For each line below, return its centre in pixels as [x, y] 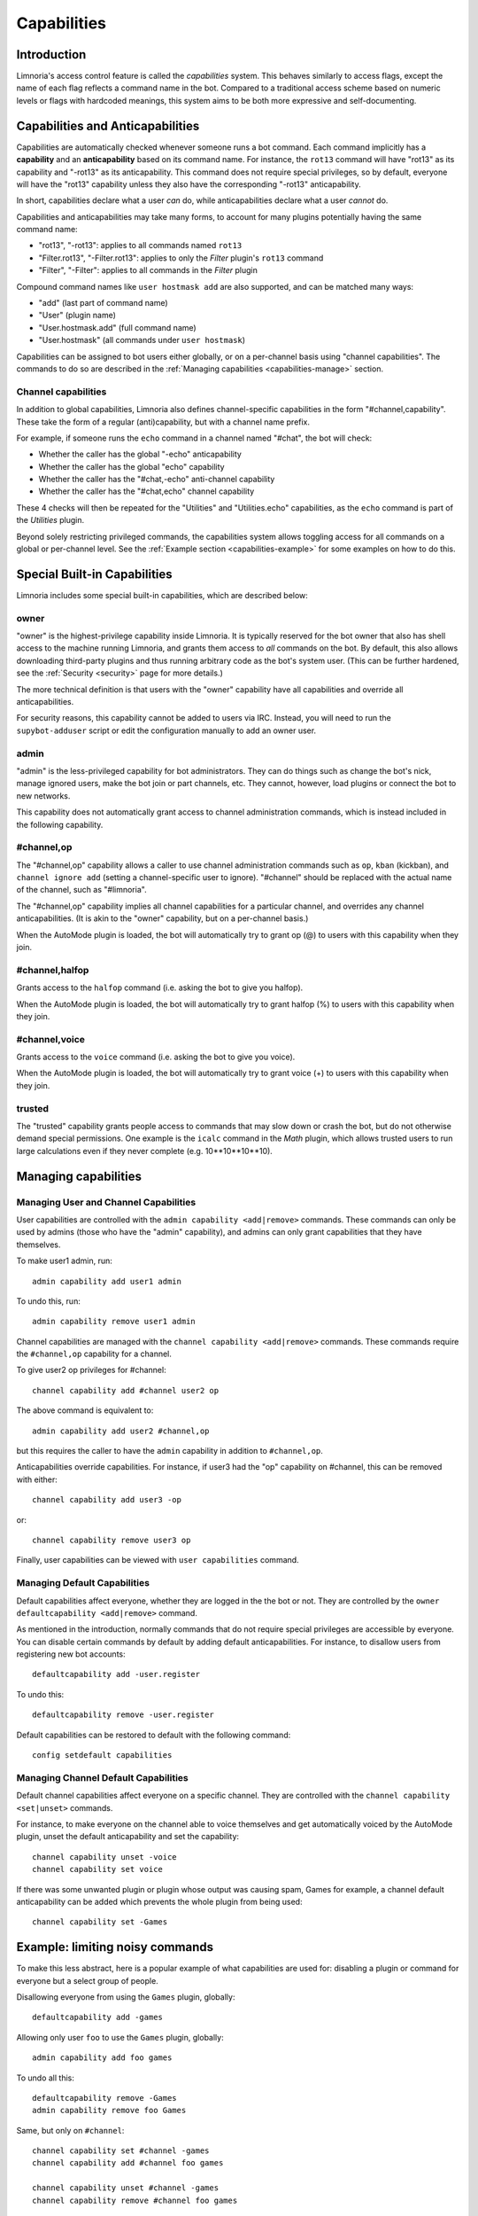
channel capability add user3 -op [107, 1500]
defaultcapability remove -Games [104, 2098]
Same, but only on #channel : [70, 2130]
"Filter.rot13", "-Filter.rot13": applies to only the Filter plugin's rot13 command [181, 258]
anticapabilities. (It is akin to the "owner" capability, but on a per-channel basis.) [162, 918]
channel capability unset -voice [104, 1857]
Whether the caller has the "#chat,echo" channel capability [146, 491]
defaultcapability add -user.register [116, 1674]
